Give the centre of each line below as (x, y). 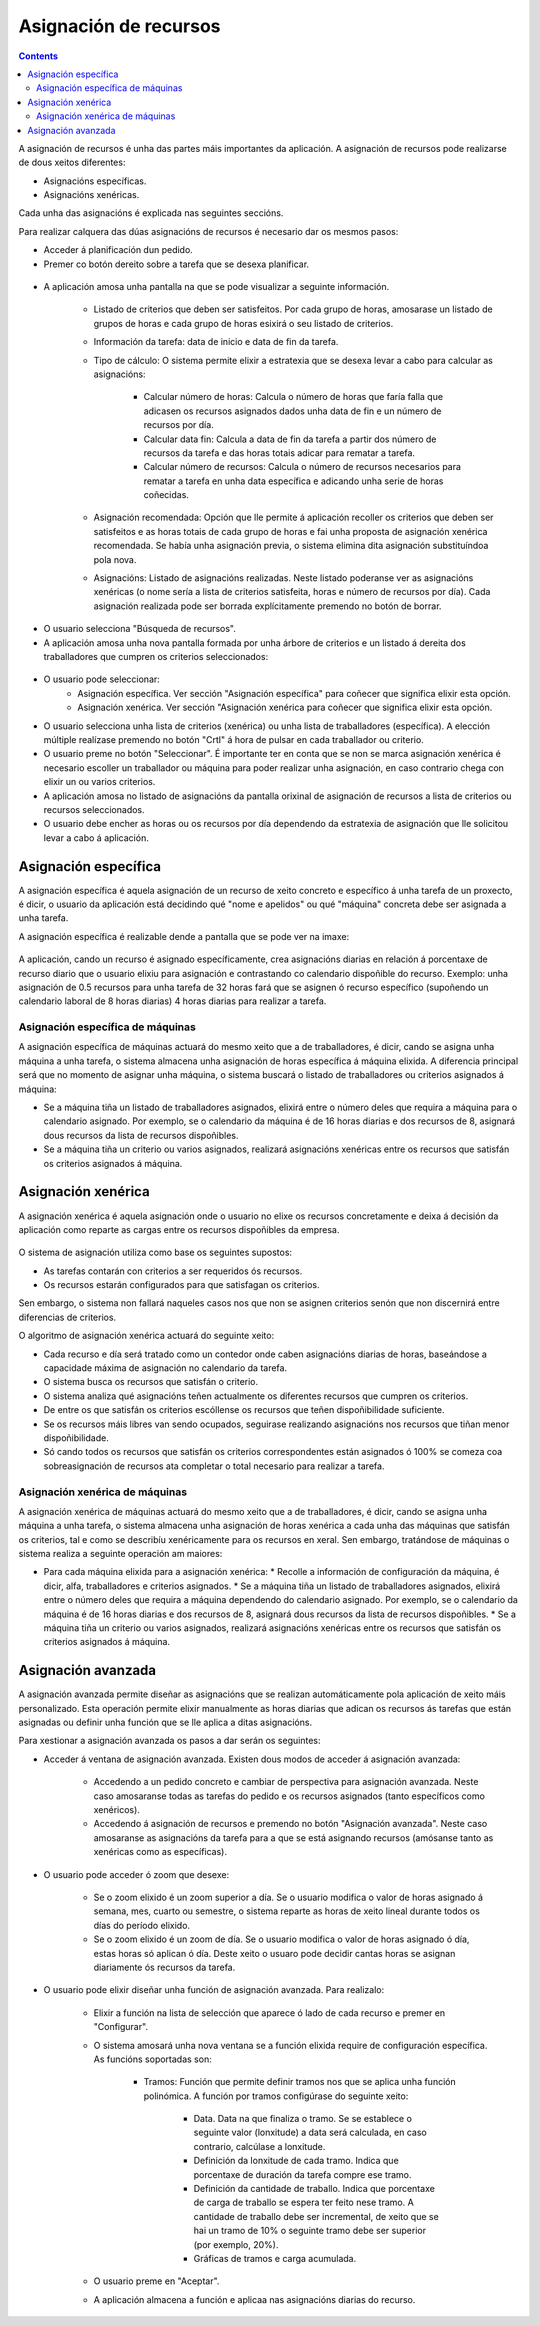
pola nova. (115, 559)
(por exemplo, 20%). (236, 2244)
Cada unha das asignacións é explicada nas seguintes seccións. (151, 213)
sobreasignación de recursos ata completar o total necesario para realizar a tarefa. (214, 1466)
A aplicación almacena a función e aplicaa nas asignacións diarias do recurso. (254, 2299)
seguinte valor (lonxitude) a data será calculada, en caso (310, 2132)
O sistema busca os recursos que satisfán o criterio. (151, 1382)
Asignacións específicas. (95, 181)
